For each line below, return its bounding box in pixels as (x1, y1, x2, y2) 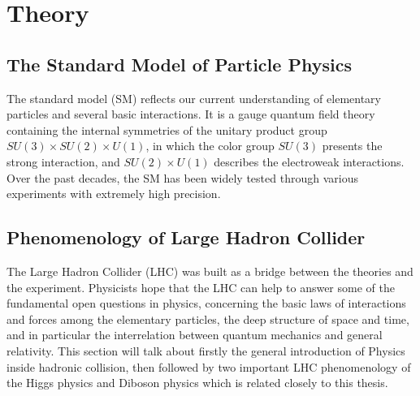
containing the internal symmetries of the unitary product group (6, 121, 327, 138)
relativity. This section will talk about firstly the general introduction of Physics (6, 342, 405, 359)
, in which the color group (145, 137, 275, 154)
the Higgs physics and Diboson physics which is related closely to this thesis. (6, 374, 388, 391)
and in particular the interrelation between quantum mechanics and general (6, 326, 383, 343)
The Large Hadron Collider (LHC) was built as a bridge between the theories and (6, 262, 414, 279)
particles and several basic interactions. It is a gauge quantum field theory (6, 105, 375, 123)
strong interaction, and (6, 153, 120, 170)
